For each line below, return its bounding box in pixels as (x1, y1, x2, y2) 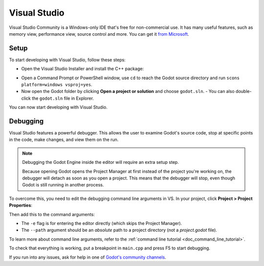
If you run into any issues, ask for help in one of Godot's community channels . (9, 254, 166, 260)
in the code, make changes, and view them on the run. (9, 137, 119, 143)
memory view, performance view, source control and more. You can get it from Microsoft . (9, 31, 189, 37)
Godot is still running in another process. (22, 182, 104, 188)
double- (235, 89, 252, 94)
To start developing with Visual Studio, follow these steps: (9, 57, 126, 63)
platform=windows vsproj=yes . (21, 82, 92, 88)
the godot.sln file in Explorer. (32, 95, 94, 101)
